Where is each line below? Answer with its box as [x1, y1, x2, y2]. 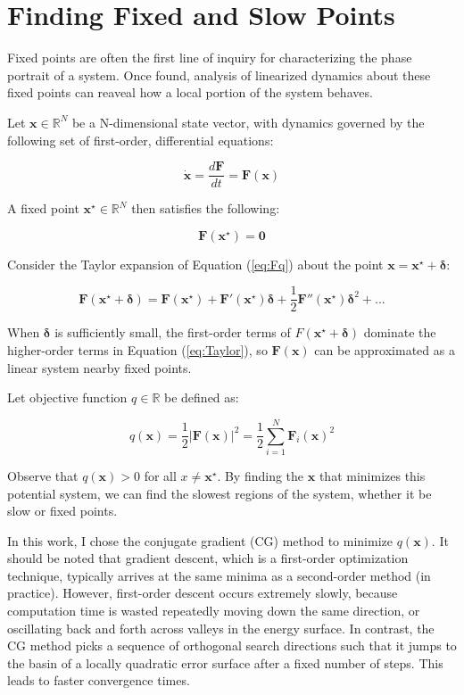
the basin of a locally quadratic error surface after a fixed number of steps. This [7, 653, 443, 672]
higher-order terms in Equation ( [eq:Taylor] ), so [7, 341, 268, 359]
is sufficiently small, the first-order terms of [54, 323, 291, 342]
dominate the [363, 323, 436, 342]
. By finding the [217, 466, 304, 484]
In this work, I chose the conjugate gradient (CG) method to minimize [7, 531, 393, 550]
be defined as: [164, 388, 239, 407]
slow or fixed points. [7, 501, 118, 520]
